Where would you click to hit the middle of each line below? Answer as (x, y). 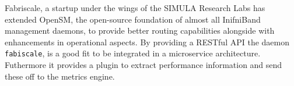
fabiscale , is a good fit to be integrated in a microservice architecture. (133, 53)
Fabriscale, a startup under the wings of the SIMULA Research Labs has (135, 8)
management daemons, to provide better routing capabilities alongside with (140, 31)
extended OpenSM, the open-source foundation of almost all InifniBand (133, 19)
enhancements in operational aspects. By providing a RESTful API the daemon (147, 42)
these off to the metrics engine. (60, 76)
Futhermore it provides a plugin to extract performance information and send (143, 65)
